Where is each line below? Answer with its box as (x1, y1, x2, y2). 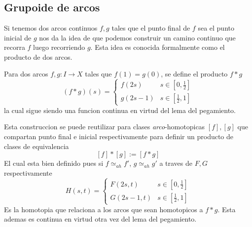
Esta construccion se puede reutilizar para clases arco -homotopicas (4, 121, 205, 132)
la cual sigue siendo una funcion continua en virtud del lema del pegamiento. (4, 105, 236, 115)
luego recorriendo (33, 42, 85, 52)
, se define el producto (161, 68, 228, 78)
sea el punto (198, 23, 234, 33)
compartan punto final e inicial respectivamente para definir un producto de (4, 131, 234, 141)
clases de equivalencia (4, 141, 69, 151)
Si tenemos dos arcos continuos (4, 23, 98, 33)
